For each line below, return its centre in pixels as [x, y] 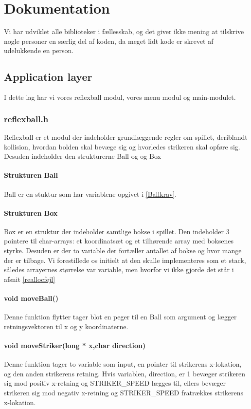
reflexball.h [26, 119]
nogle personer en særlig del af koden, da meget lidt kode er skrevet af [109, 41]
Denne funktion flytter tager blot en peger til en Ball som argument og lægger [120, 317]
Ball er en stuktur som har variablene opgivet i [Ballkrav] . [90, 194]
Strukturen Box [31, 213]
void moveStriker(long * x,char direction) [75, 345]
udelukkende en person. [39, 50]
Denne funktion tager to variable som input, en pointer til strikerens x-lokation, [123, 364]
